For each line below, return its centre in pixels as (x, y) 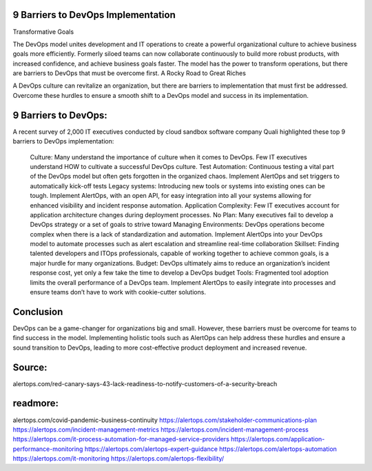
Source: (30, 367)
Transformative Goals (43, 32)
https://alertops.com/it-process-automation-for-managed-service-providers (121, 439)
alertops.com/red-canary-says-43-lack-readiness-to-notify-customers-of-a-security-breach (145, 383)
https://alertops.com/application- (278, 439)
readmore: (35, 403)
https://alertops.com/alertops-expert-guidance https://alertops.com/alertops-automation (211, 449)
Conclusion (38, 311)
